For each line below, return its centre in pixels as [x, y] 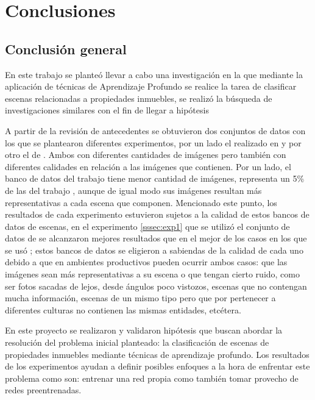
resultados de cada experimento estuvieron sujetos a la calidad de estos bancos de [157, 214]
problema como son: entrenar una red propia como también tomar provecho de [152, 378]
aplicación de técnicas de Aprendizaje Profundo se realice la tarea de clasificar [151, 86]
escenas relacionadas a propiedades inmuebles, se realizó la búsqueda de [139, 98]
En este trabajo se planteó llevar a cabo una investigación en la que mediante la [154, 74]
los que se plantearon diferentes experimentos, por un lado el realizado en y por [153, 142]
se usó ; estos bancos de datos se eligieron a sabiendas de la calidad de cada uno [154, 250]
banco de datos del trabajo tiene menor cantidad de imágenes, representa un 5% [155, 178]
